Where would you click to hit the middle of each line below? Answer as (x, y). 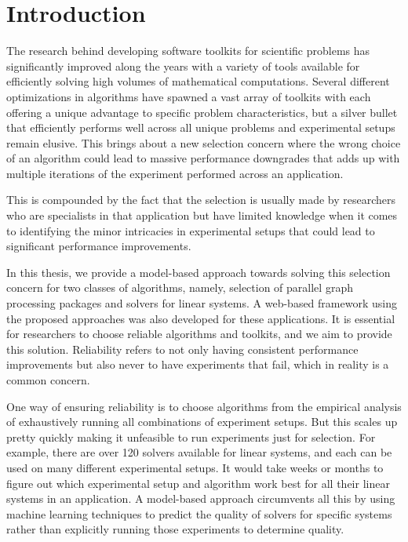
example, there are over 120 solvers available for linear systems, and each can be (199, 452)
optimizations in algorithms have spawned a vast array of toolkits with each (189, 96)
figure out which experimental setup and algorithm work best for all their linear (198, 483)
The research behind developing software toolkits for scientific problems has (188, 51)
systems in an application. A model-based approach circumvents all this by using (201, 498)
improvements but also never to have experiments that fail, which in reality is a (198, 364)
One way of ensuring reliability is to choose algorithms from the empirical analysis (204, 406)
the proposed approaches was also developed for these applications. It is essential (201, 318)
